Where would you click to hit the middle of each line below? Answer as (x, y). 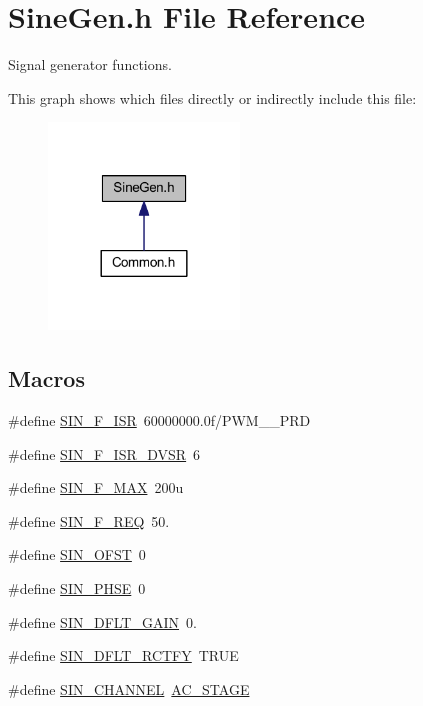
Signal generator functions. (90, 64)
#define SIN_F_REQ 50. (89, 520)
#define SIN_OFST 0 (77, 554)
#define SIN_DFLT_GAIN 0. (102, 621)
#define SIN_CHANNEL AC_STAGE (129, 688)
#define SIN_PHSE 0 (77, 588)
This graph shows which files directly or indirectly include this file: (212, 97)
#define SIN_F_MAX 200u (96, 487)
